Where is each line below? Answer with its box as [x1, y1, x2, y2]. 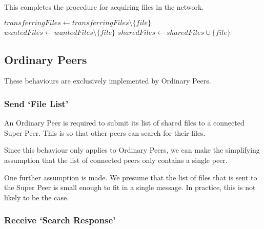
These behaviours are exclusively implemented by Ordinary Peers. [4, 75, 211, 86]
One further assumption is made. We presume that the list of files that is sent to [4, 172, 257, 182]
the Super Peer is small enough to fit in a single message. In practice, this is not [4, 182, 256, 193]
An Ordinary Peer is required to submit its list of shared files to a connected [4, 117, 245, 128]
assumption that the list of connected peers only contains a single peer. [4, 154, 228, 165]
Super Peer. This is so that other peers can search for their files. [4, 127, 206, 138]
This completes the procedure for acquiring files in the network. [4, 2, 204, 12]
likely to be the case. [4, 192, 69, 202]
